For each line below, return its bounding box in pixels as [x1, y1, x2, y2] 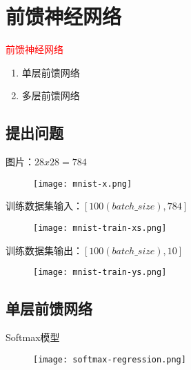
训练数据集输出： [6, 243, 83, 257]
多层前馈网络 [21, 88, 80, 103]
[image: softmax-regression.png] [33, 354, 186, 364]
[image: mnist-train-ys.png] [33, 267, 167, 278]
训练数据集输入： [6, 198, 83, 213]
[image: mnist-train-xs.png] [33, 223, 167, 233]
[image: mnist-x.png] [33, 178, 132, 189]
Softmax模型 [6, 330, 60, 345]
